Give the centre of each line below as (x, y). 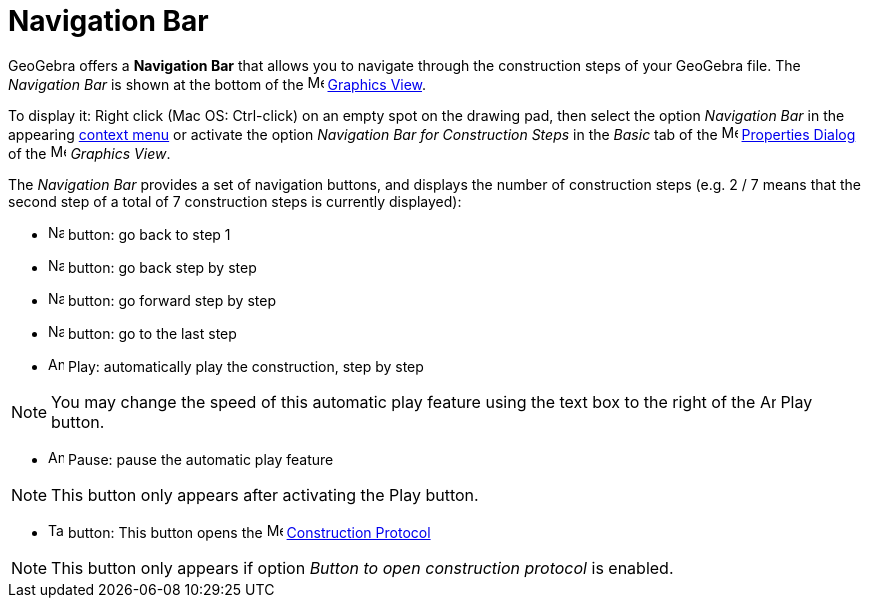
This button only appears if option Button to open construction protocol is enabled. (362, 567)
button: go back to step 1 (149, 234)
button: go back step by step (162, 267)
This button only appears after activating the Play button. (265, 494)
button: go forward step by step (171, 300)
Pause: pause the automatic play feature (200, 459)
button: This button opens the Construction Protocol (249, 532)
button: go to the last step (152, 333)
